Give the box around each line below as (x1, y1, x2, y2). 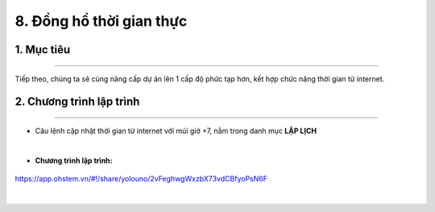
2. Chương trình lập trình (14, 95, 140, 109)
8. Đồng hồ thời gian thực (14, 12, 188, 30)
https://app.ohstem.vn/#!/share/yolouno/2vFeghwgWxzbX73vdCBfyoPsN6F (14, 174, 267, 184)
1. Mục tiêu (14, 43, 71, 56)
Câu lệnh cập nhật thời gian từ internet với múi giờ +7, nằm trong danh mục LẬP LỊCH (35, 126, 317, 135)
